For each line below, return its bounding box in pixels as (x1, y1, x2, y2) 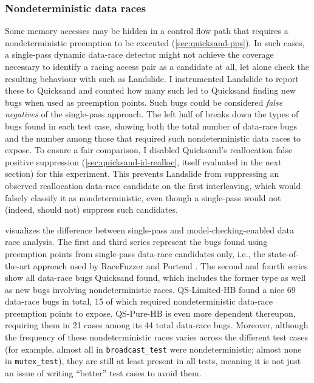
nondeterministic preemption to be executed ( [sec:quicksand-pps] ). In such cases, (5, 36, 305, 49)
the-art (5, 259, 31, 272)
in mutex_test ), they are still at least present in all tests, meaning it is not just (5, 354, 301, 367)
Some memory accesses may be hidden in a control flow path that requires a (5, 24, 288, 37)
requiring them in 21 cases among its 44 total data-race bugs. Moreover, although (5, 319, 309, 331)
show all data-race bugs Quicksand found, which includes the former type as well (5, 271, 306, 284)
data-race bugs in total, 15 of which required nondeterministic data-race (5, 295, 273, 308)
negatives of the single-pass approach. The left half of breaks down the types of (5, 108, 299, 120)
